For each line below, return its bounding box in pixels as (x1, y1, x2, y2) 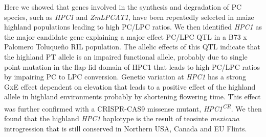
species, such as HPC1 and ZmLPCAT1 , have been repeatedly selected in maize (4, 11, 254, 22)
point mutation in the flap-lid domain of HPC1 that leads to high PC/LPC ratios (4, 61, 260, 72)
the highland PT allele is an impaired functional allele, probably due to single (4, 51, 248, 62)
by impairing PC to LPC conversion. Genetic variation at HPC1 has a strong (4, 71, 246, 82)
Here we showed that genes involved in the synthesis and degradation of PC (4, 2, 242, 12)
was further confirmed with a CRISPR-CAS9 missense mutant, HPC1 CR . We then (4, 101, 262, 114)
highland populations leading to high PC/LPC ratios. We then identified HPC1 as (4, 21, 262, 32)
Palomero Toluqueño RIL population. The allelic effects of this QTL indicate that (4, 41, 260, 52)
